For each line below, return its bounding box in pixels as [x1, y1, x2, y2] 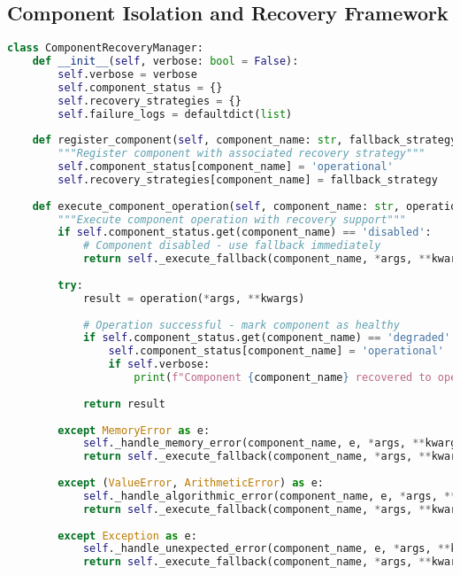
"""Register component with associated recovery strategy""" [57, 147, 425, 160]
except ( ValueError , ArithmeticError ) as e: [57, 477, 325, 490]
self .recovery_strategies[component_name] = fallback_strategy [57, 173, 438, 186]
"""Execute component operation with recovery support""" [57, 213, 407, 226]
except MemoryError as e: [57, 423, 211, 437]
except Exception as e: [57, 529, 197, 542]
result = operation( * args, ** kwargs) [82, 291, 305, 305]
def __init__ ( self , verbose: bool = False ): [32, 55, 299, 68]
